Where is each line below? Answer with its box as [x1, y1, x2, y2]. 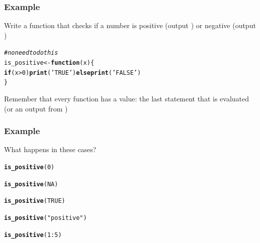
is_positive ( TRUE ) [4, 197, 65, 205]
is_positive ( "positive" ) [4, 214, 87, 221]
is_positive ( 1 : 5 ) [4, 231, 62, 238]
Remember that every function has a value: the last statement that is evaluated [4, 93, 249, 104]
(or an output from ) [4, 103, 68, 113]
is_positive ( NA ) [4, 180, 58, 188]
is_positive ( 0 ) [4, 164, 55, 171]
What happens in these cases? [4, 144, 97, 155]
